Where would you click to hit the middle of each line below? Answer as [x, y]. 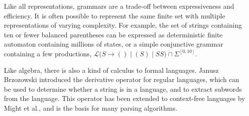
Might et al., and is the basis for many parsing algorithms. [91, 108]
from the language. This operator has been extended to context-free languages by [124, 98]
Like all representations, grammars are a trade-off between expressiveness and [119, 6]
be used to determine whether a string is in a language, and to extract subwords [123, 89]
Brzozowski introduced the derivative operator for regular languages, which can [122, 79]
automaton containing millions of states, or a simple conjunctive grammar [114, 44]
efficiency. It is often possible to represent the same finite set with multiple [115, 15]
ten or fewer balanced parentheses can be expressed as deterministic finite [113, 34]
